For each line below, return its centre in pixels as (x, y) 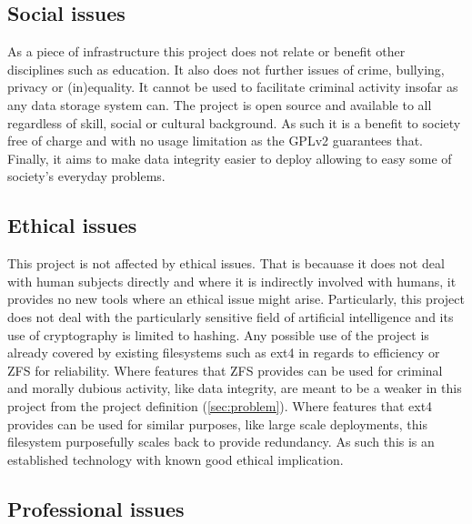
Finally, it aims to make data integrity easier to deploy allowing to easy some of (230, 158)
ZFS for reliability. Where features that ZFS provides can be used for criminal (225, 370)
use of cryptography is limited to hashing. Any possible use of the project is (218, 334)
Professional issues (96, 508)
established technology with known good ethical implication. (176, 459)
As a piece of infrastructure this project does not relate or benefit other (206, 51)
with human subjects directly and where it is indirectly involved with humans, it (232, 281)
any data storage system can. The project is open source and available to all (220, 104)
